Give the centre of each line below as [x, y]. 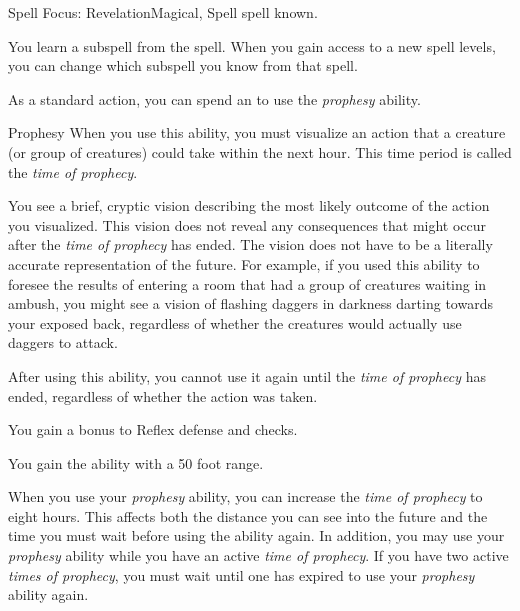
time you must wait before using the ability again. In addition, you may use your [256, 535]
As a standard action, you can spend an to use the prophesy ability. [214, 98]
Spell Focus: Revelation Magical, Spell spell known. [163, 12]
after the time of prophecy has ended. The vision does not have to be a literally [250, 244]
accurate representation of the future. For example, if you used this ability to [244, 263]
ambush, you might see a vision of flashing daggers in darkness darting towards [250, 303]
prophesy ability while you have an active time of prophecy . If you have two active [258, 555]
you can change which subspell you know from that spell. [183, 65]
